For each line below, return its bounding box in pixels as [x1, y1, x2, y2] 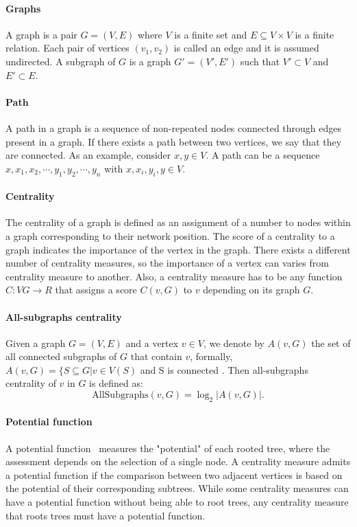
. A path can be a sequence [206, 148, 320, 162]
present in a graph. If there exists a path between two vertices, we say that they [5, 134, 342, 148]
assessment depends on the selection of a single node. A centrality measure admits [5, 454, 351, 469]
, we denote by [203, 335, 264, 350]
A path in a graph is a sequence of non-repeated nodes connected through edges [5, 120, 342, 135]
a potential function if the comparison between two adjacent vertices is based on [5, 467, 343, 482]
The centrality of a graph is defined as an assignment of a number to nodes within [5, 215, 351, 229]
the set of [311, 335, 351, 350]
